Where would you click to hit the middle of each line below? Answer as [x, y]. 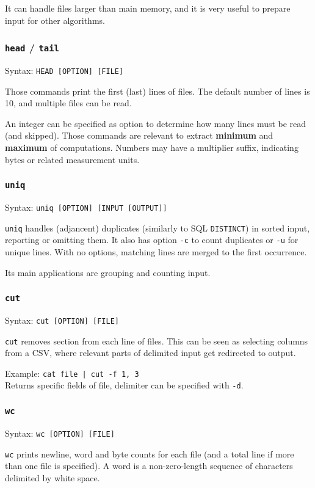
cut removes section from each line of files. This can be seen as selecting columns [157, 341]
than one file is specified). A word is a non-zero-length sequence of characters [149, 466]
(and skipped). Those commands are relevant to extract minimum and [139, 135]
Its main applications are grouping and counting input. [108, 272]
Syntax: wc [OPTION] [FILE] [60, 433]
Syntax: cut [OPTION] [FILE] [62, 320]
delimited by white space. [52, 477]
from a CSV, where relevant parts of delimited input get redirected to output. [150, 353]
